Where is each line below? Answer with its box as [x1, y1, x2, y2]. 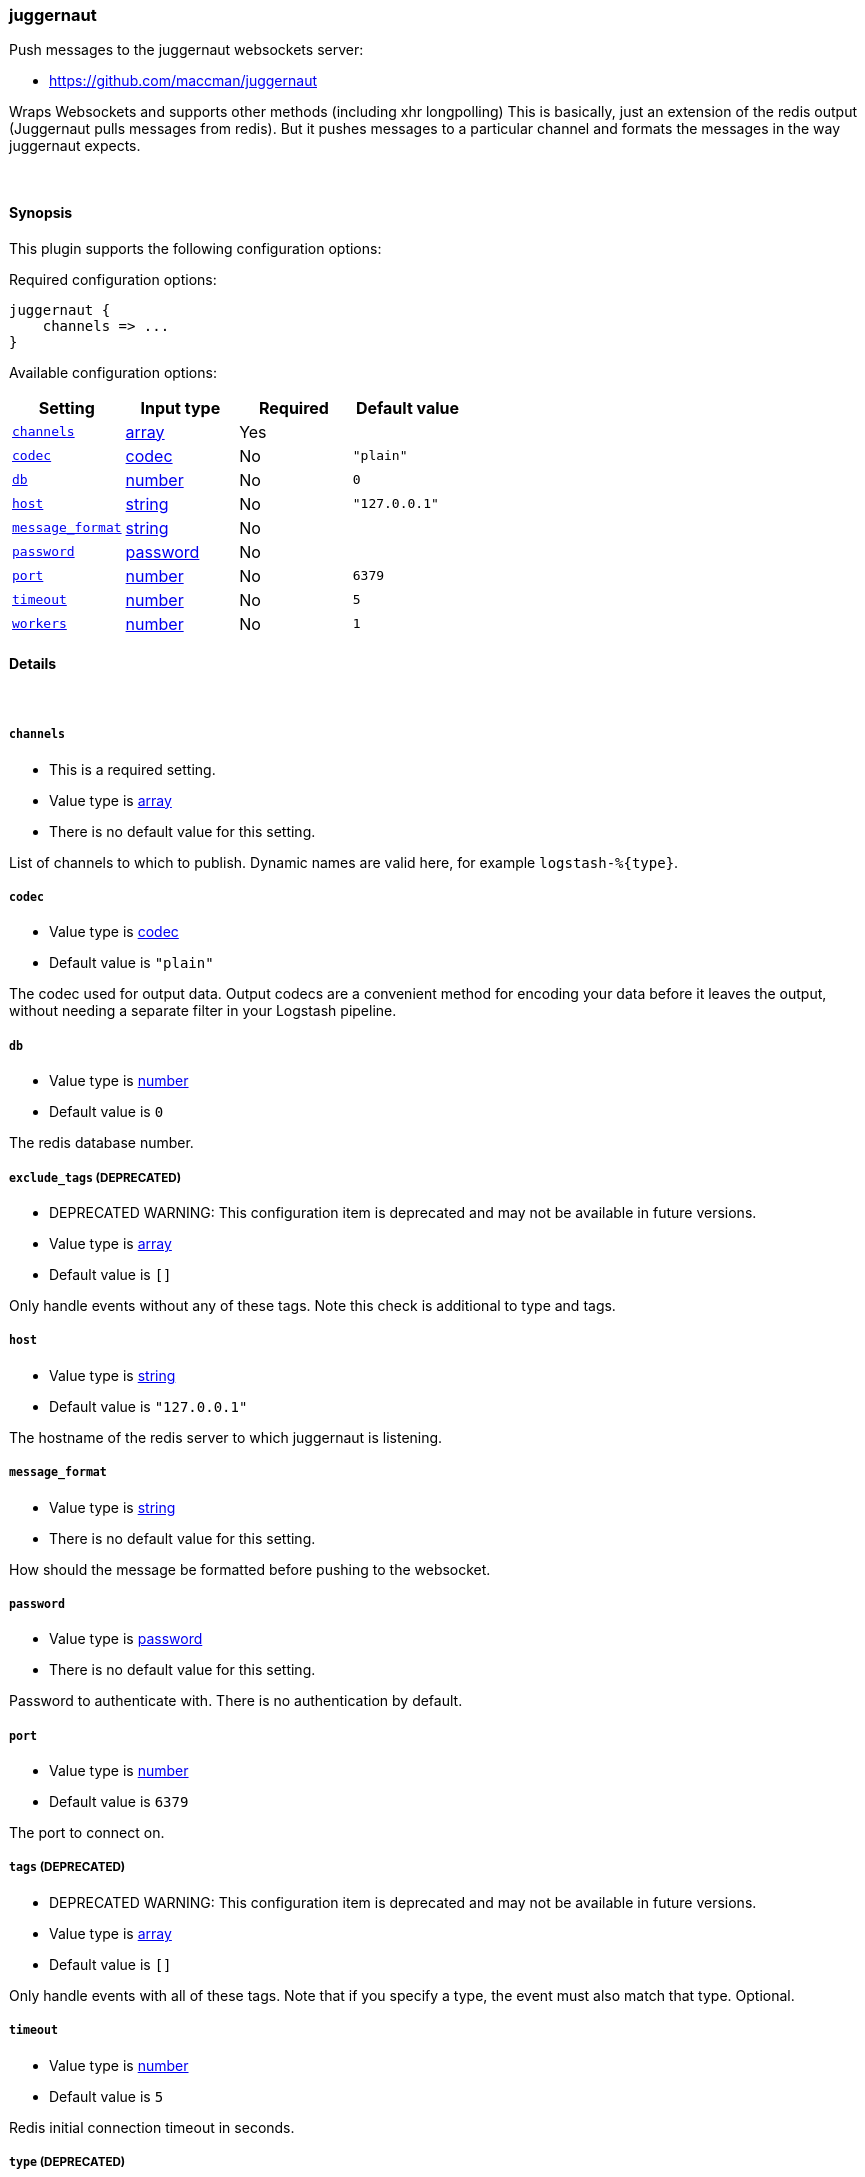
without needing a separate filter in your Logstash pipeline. [9, 1002, 397, 1020]
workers [12, 616, 67, 632]
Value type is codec [49, 923, 179, 941]
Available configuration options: [9, 363, 217, 381]
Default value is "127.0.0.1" [49, 1397, 248, 1415]
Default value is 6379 [49, 1793, 189, 1811]
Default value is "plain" [49, 954, 214, 972]
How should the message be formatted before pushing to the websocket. [9, 1560, 491, 1578]
